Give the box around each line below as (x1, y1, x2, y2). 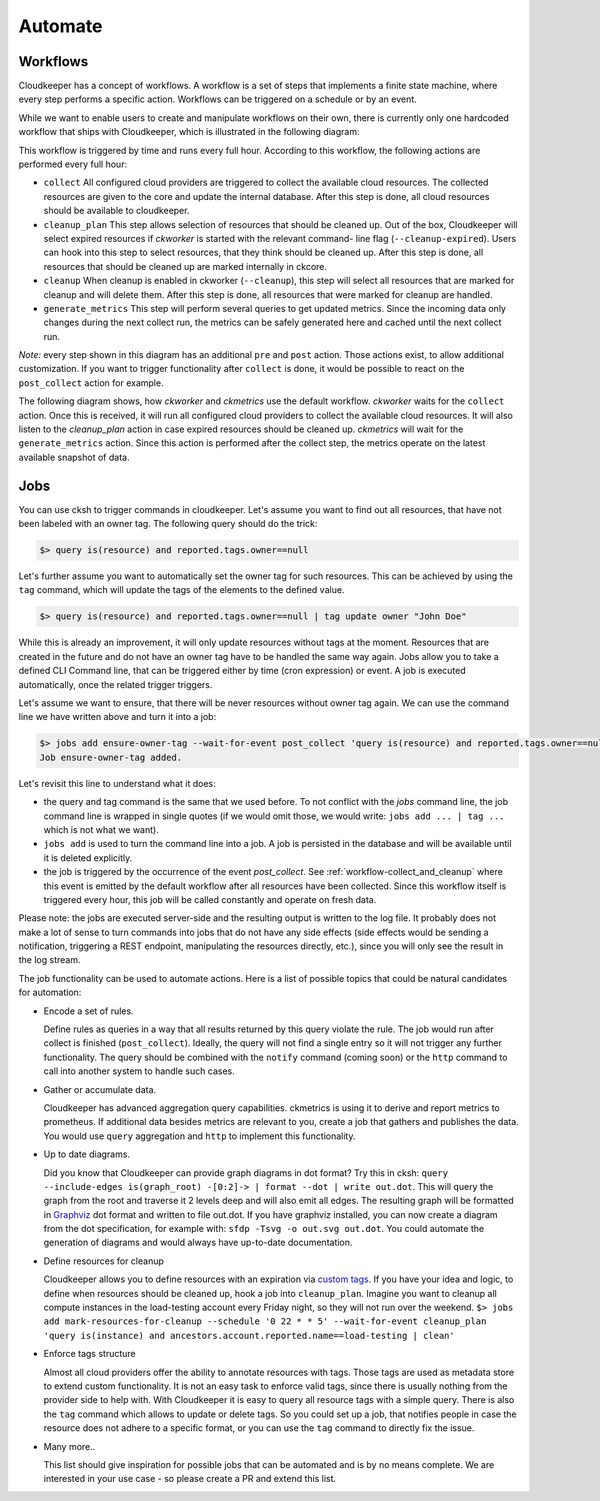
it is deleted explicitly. (43, 851, 133, 864)
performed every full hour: (18, 158, 128, 170)
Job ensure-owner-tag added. (39, 751, 183, 763)
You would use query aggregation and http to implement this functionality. (43, 1130, 356, 1142)
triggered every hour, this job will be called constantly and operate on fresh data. (43, 893, 377, 905)
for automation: (18, 986, 82, 999)
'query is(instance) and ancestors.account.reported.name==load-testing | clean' (43, 1330, 455, 1341)
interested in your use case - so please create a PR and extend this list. (43, 1473, 337, 1485)
